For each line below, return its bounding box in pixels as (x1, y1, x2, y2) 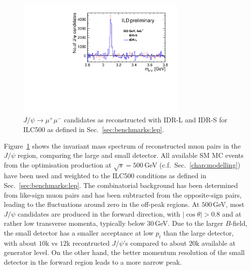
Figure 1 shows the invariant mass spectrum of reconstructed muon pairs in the (4, 140, 241, 151)
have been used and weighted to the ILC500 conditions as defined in (4, 170, 206, 181)
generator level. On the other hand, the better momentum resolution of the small (4, 247, 245, 257)
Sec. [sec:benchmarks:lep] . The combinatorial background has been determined (4, 180, 238, 190)
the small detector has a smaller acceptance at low (4, 228, 154, 238)
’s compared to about (123, 237, 187, 248)
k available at (195, 237, 236, 248)
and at (222, 208, 242, 219)
